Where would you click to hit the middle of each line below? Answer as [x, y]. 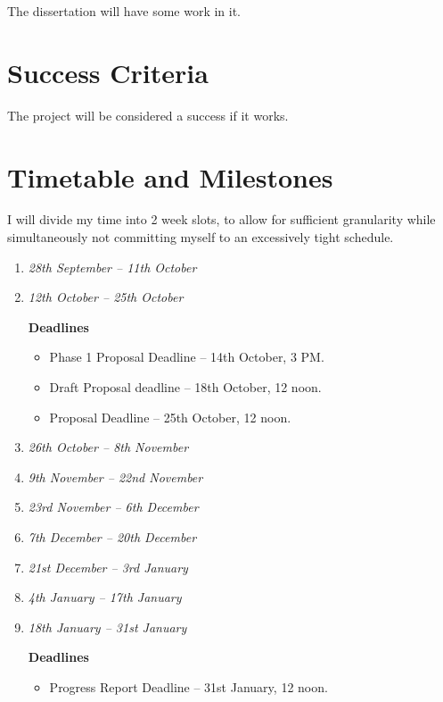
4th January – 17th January [105, 597]
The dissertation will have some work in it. [124, 11]
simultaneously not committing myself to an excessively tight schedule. [201, 237]
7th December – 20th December [112, 536]
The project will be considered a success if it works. [148, 115]
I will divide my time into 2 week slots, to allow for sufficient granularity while [221, 219]
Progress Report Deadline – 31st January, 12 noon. [189, 686]
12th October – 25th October [106, 297]
